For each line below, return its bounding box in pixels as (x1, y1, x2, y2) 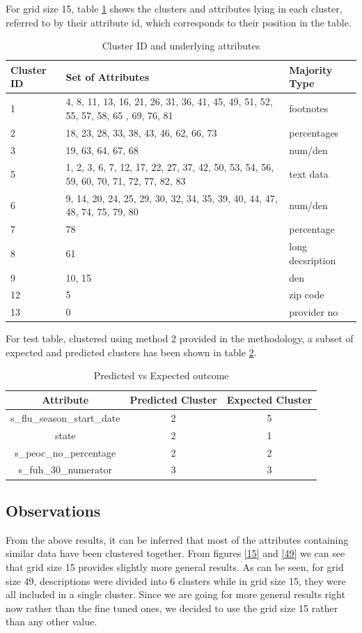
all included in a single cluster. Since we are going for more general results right (6, 587, 345, 602)
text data (289, 167, 329, 181)
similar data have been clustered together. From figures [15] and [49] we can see (6, 546, 345, 560)
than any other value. (6, 614, 97, 629)
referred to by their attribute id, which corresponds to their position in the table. (6, 15, 352, 29)
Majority (289, 62, 333, 77)
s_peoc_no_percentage (15, 445, 116, 459)
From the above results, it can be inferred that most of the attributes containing (6, 532, 349, 547)
